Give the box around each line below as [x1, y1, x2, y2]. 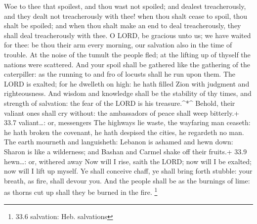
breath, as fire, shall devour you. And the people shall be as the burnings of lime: [4, 175, 250, 185]
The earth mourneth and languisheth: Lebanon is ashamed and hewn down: [4, 136, 233, 147]
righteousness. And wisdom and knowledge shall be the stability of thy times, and [4, 88, 252, 98]
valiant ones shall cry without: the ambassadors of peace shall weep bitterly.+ [4, 107, 240, 118]
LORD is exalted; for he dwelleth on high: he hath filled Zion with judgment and [4, 78, 250, 89]
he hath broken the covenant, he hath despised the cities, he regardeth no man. [4, 127, 244, 137]
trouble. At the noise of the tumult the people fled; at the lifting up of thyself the [4, 49, 251, 59]
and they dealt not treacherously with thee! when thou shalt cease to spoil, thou [4, 10, 247, 21]
